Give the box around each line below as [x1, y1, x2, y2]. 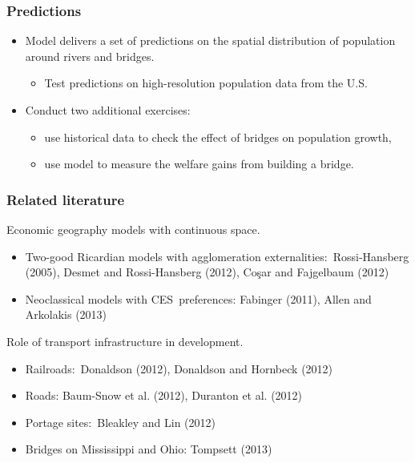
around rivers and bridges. [25, 47, 155, 64]
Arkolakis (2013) [25, 306, 107, 323]
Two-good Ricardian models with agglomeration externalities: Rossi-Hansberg [25, 248, 409, 264]
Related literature [6, 189, 125, 209]
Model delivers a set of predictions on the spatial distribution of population [25, 32, 396, 49]
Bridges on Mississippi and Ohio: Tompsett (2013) [25, 441, 272, 457]
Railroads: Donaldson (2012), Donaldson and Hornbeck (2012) [25, 360, 333, 376]
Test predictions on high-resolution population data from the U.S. [44, 74, 368, 91]
